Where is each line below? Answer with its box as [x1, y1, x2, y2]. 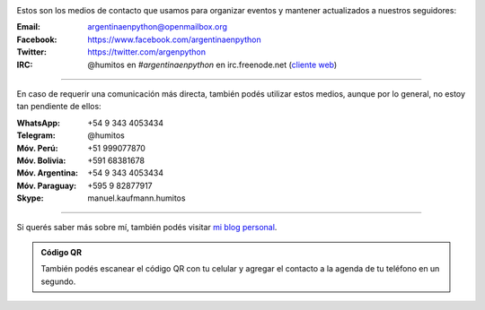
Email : [16, 22, 40, 32]
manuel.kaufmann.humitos [87, 193, 186, 203]
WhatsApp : [16, 117, 61, 128]
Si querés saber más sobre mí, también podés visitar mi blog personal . [16, 222, 278, 233]
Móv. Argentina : [16, 168, 78, 178]
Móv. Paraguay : [16, 180, 77, 191]
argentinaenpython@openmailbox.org [87, 22, 228, 32]
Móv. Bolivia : [16, 155, 66, 166]
